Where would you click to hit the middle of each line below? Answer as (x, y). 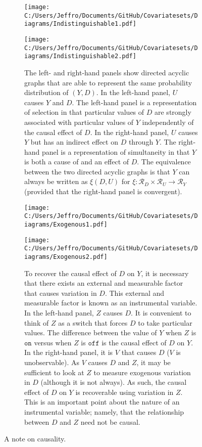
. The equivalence (164, 162)
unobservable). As (52, 362)
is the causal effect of (134, 342)
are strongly (173, 112)
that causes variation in (61, 293)
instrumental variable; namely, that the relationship (104, 411)
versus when (53, 342)
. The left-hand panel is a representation (134, 102)
